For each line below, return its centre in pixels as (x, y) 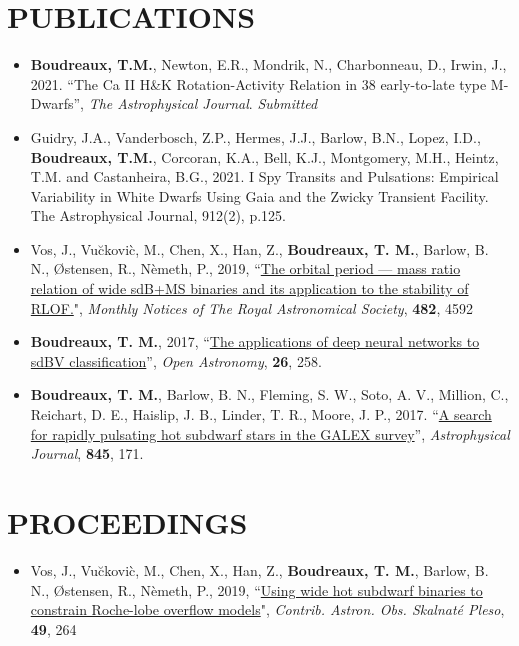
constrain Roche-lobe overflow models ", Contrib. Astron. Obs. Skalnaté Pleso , (267, 609)
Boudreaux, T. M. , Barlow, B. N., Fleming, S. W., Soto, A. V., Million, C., (269, 394)
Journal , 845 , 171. (87, 453)
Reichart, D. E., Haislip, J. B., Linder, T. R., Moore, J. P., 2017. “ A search (261, 414)
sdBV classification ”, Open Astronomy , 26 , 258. (176, 360)
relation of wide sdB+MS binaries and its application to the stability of (249, 288)
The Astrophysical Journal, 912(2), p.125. (158, 215)
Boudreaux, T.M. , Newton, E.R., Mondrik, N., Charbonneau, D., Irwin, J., (268, 64)
